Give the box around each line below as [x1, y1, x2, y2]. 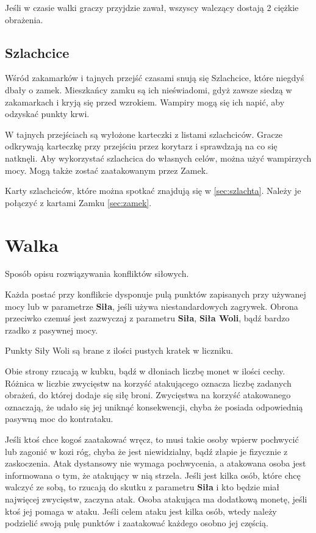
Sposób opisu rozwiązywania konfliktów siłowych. [5, 267, 189, 280]
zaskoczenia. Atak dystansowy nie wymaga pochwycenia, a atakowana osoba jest [5, 457, 306, 470]
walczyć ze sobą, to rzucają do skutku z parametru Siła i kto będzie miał [5, 481, 280, 493]
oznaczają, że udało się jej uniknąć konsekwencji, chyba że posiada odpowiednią [5, 400, 303, 413]
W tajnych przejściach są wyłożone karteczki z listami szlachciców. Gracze [5, 127, 283, 140]
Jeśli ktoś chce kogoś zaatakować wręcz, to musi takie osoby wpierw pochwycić [5, 432, 299, 445]
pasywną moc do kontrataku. [5, 412, 113, 425]
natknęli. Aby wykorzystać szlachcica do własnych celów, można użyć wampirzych [5, 151, 312, 164]
